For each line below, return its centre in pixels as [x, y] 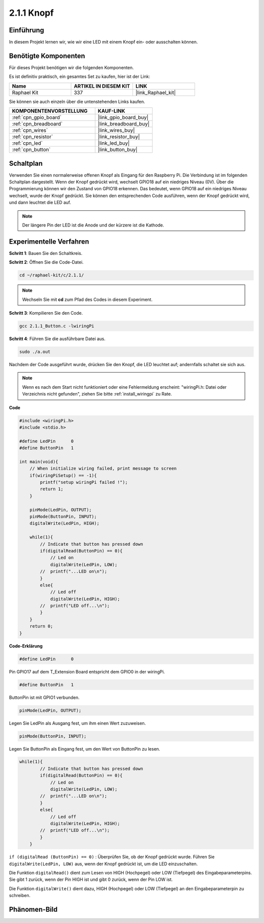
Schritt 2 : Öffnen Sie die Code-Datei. [46, 262]
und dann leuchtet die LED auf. [40, 202]
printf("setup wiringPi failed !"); [84, 482]
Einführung [26, 30]
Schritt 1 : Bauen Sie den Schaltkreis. [46, 253]
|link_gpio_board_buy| [123, 118]
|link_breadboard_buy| [124, 124]
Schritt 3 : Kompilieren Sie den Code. [46, 313]
